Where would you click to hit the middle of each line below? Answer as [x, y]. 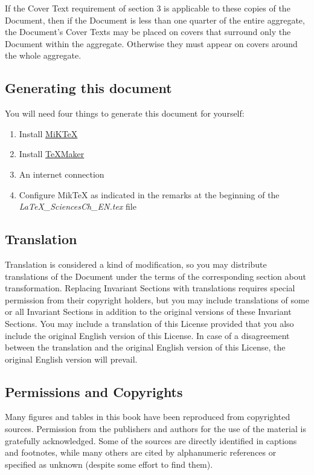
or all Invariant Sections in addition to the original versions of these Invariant [148, 312]
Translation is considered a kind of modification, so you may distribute [136, 264]
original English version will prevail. [71, 359]
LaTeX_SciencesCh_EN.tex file [78, 206]
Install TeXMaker [52, 154]
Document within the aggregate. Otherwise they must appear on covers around [151, 43]
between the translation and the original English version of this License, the [145, 347]
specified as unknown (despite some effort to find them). [109, 464]
